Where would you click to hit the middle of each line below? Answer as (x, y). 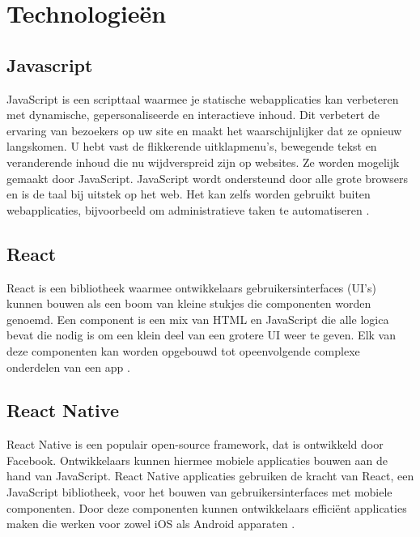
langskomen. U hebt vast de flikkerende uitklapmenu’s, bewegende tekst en (192, 146)
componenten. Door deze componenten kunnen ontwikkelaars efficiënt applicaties (207, 507)
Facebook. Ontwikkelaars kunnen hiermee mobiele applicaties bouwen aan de (197, 460)
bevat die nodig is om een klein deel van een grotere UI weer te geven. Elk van (201, 335)
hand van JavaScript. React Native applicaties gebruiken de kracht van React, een (210, 476)
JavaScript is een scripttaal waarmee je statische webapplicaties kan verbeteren (203, 98)
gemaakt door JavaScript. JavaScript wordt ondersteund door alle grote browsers (208, 178)
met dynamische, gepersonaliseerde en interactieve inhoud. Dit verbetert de (193, 115)
